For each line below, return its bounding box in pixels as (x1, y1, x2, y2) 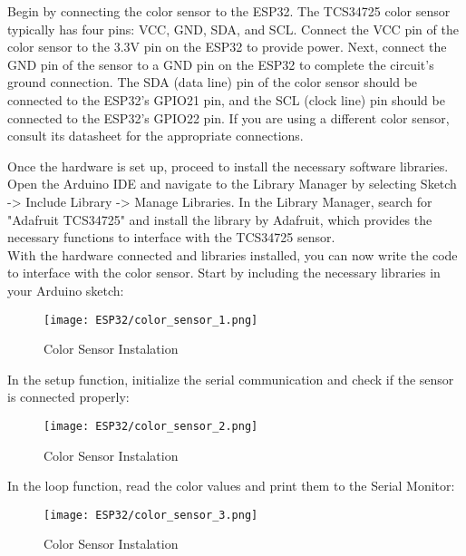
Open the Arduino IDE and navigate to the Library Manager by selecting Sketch (7, 174, 457, 193)
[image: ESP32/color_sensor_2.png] (44, 419, 258, 433)
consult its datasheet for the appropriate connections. (7, 126, 304, 145)
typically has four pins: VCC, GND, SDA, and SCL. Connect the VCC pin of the (7, 19, 459, 38)
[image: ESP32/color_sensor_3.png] (44, 508, 258, 522)
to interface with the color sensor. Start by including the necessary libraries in (7, 263, 441, 282)
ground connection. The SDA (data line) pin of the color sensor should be (7, 73, 418, 92)
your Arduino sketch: (7, 280, 124, 299)
